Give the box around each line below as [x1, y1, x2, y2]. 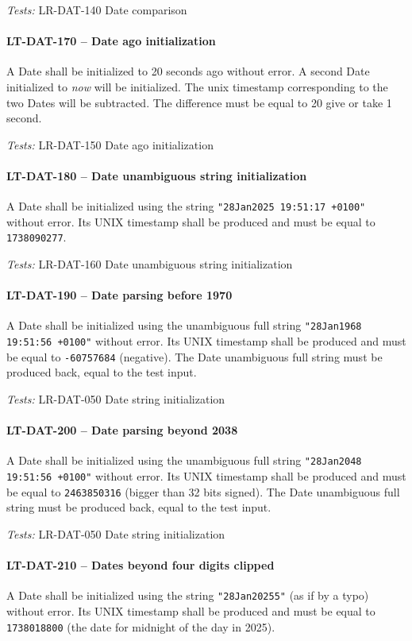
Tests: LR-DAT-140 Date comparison [6, 2, 187, 17]
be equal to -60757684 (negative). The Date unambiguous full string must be [6, 348, 383, 365]
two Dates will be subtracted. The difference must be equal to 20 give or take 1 [6, 94, 392, 110]
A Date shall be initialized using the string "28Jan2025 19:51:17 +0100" [6, 198, 366, 214]
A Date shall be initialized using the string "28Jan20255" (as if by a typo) [6, 587, 369, 604]
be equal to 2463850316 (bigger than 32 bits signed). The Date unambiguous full [6, 483, 400, 500]
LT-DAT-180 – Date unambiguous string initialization [6, 167, 307, 183]
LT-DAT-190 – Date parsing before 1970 [6, 287, 233, 303]
